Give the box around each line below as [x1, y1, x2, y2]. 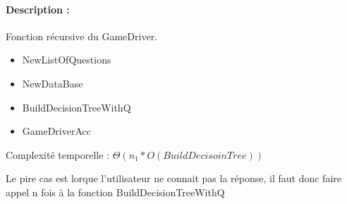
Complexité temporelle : [6, 147, 110, 162]
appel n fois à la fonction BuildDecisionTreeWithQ [6, 184, 225, 199]
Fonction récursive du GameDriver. [6, 28, 158, 43]
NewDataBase [22, 76, 83, 90]
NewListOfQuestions [22, 52, 111, 67]
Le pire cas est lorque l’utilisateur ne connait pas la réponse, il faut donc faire [6, 171, 341, 186]
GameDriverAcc [22, 124, 91, 138]
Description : [6, 1, 70, 16]
